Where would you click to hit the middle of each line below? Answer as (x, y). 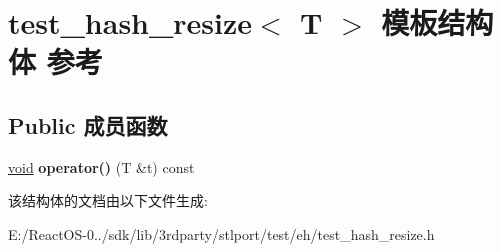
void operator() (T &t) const (101, 166)
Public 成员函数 (88, 124)
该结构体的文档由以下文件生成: (108, 200)
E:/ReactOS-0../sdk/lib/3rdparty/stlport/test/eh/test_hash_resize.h (221, 233)
